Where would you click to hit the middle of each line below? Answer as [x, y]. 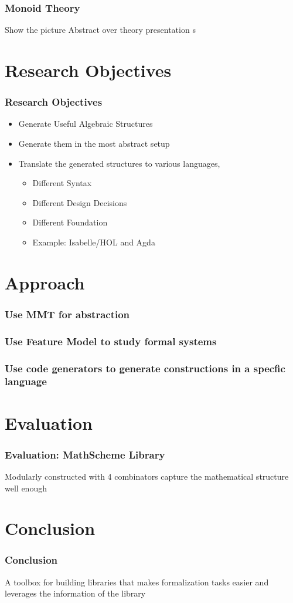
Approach [45, 282]
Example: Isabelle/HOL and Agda [94, 242]
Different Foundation [70, 222]
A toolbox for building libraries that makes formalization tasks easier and [137, 582]
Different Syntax [62, 183]
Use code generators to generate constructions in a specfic [145, 368]
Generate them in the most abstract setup [94, 143]
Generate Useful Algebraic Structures [86, 124]
